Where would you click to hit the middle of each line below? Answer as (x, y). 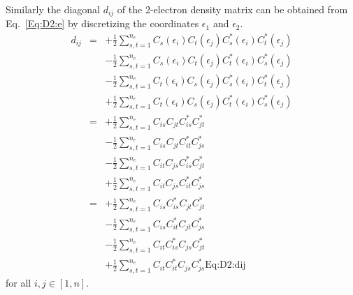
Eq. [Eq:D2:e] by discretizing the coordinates (102, 23)
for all (19, 282)
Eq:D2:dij (225, 265)
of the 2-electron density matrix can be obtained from (232, 9)
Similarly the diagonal (53, 9)
